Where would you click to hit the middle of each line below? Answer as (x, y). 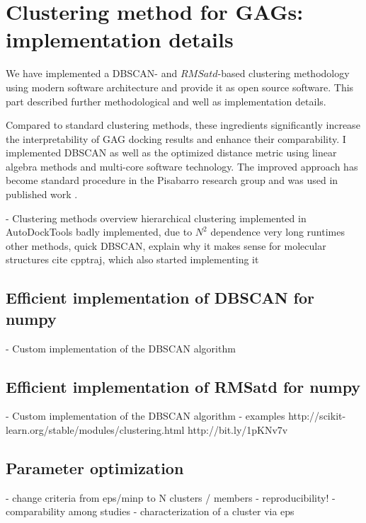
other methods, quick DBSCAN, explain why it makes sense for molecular (166, 245)
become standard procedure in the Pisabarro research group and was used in (172, 180)
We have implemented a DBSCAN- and (92, 73)
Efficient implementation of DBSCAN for (160, 298)
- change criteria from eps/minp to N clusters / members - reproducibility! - (171, 497)
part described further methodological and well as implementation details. (166, 101)
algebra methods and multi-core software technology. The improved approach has (182, 166)
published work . (42, 194)
